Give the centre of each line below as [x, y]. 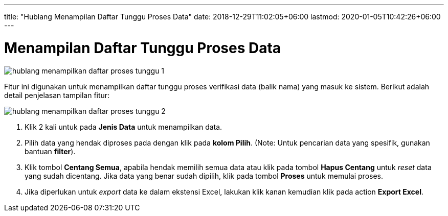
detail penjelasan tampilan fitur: [57, 95]
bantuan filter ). [50, 151]
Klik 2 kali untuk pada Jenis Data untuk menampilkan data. [124, 127]
